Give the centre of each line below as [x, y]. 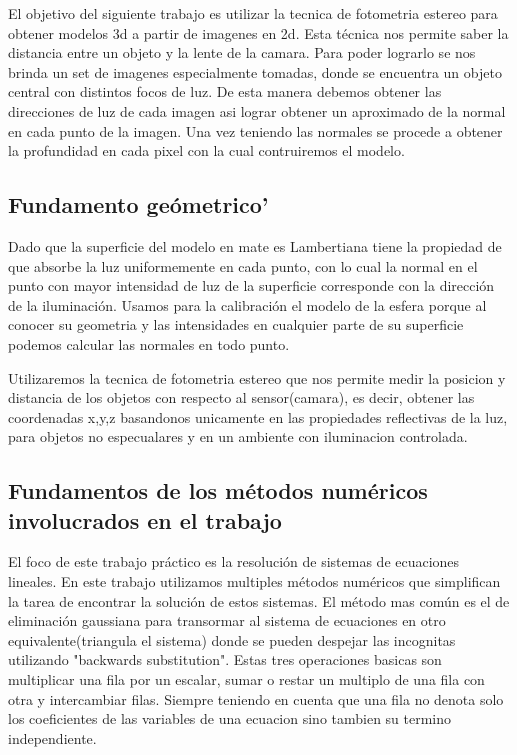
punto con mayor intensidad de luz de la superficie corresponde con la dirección [251, 285]
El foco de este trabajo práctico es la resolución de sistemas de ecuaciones [234, 561]
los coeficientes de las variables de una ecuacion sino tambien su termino [230, 718]
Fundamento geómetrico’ [138, 204]
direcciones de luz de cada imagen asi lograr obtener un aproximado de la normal [257, 110]
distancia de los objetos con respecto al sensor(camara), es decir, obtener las [241, 397]
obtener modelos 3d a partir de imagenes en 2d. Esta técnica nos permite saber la [258, 32]
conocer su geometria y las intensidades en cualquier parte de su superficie [236, 324]
